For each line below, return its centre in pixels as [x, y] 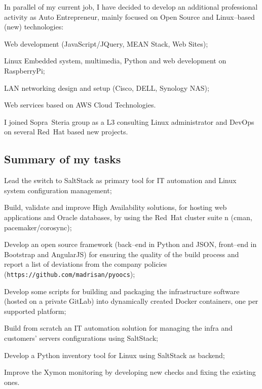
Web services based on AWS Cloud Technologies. [80, 105]
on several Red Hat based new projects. [66, 132]
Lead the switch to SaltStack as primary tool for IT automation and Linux [120, 180]
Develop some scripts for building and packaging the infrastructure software [122, 291]
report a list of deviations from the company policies [86, 264]
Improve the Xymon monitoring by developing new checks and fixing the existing [130, 372]
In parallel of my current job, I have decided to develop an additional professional [131, 7]
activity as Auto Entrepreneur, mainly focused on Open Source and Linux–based [129, 16]
